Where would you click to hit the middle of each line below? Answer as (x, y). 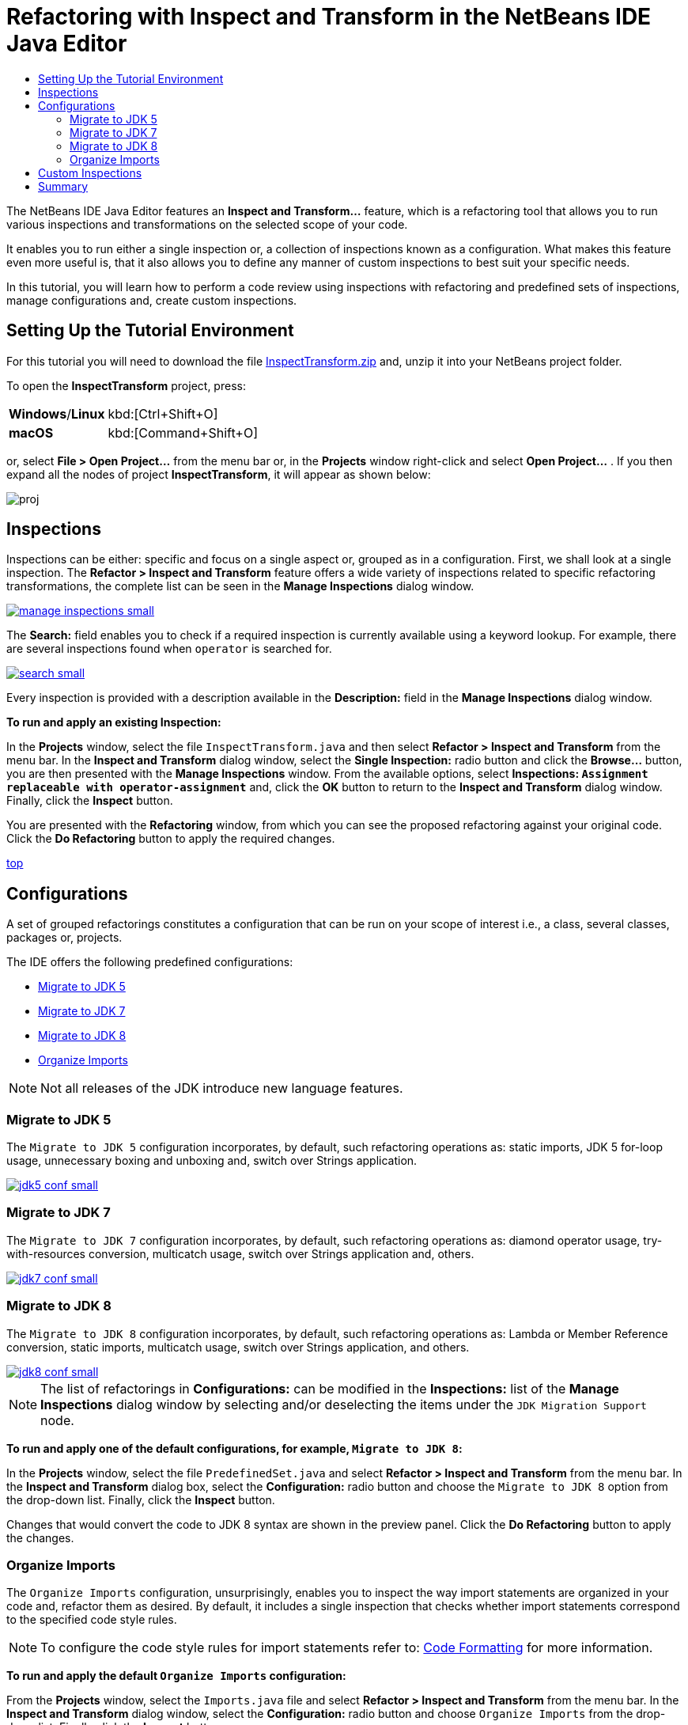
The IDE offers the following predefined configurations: (150, 962)
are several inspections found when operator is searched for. (169, 649)
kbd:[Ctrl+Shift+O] (163, 413)
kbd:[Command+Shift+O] (183, 432)
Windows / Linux (57, 413)
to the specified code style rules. (92, 1620)
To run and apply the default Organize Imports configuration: (176, 1676)
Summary (63, 186)
